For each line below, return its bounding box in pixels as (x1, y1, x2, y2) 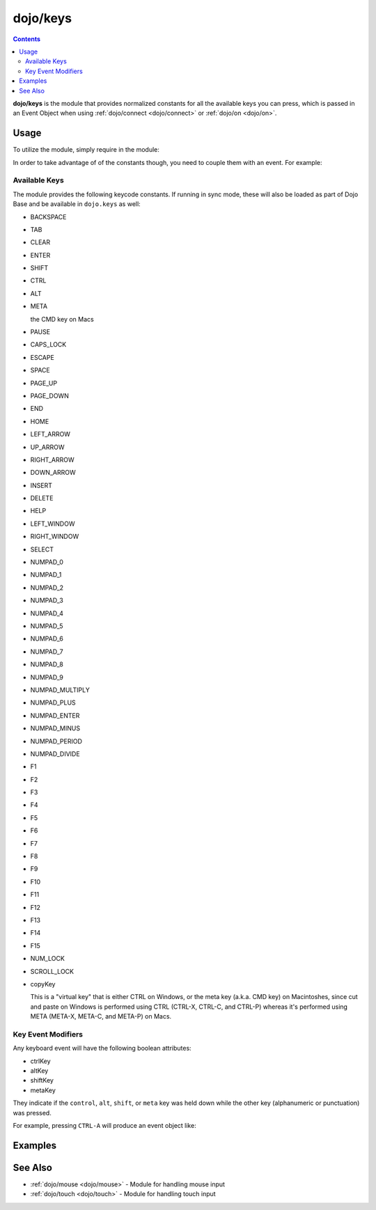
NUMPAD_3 (30, 596, 64, 605)
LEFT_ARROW (30, 430, 71, 439)
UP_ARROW (30, 443, 65, 451)
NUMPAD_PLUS (30, 698, 76, 707)
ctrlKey (30, 1057, 52, 1065)
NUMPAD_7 (30, 647, 64, 656)
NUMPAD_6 (30, 634, 64, 643)
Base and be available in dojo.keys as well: (13, 200, 141, 208)
